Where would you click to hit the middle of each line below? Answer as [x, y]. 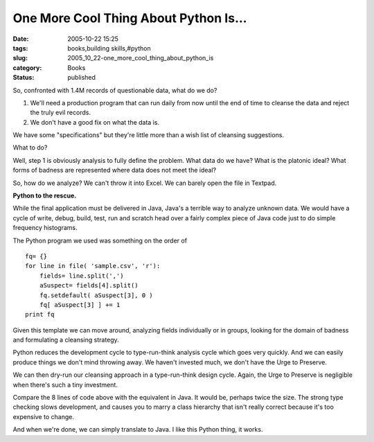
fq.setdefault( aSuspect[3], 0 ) [96, 295]
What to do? [30, 148]
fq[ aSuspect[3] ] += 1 [80, 304]
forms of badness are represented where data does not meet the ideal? [115, 170]
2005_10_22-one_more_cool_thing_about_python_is [141, 58]
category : [27, 68]
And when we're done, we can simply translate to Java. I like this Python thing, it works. [138, 430]
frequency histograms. [45, 228]
